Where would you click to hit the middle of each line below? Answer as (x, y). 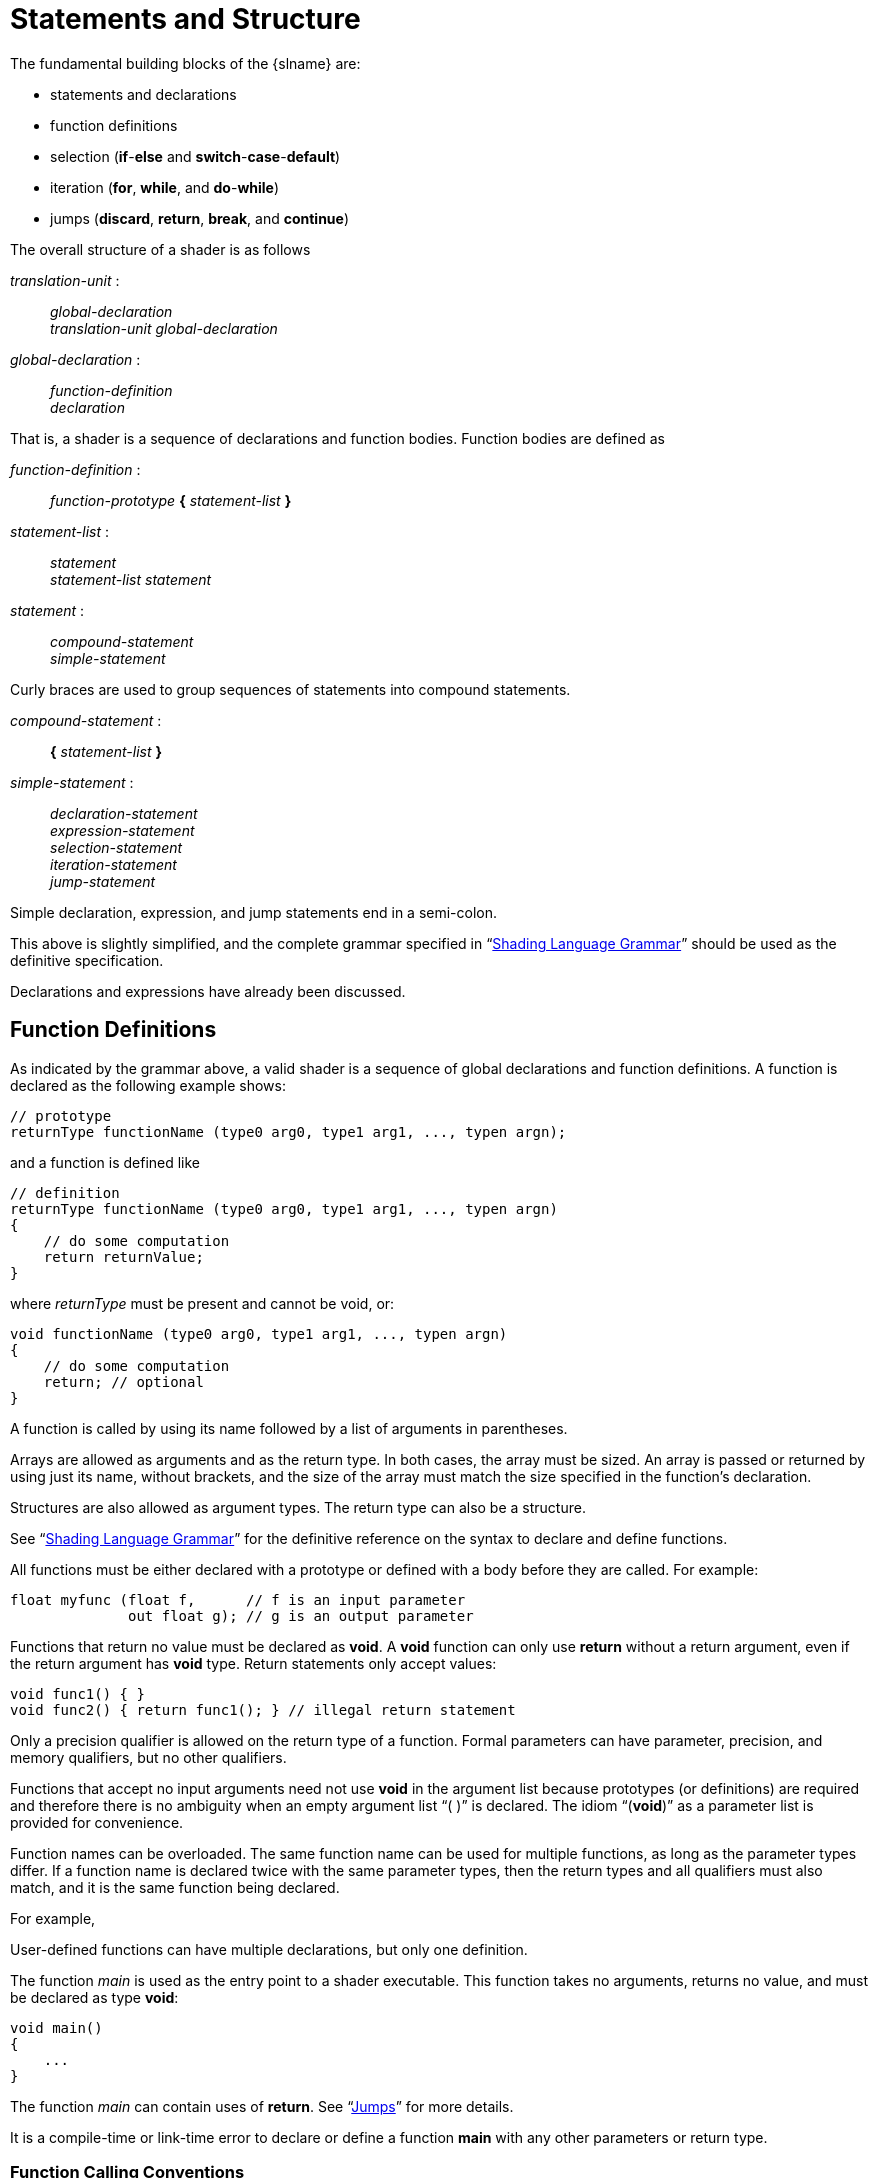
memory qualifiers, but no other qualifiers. (148, 1757)
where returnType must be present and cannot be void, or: (202, 1303)
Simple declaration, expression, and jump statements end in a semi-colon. (254, 912)
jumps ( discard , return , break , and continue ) (200, 218)
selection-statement (116, 847)
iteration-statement (113, 864)
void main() (56, 2027)
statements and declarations (143, 94)
